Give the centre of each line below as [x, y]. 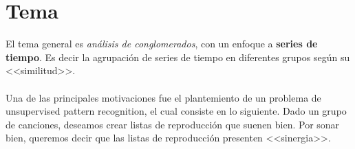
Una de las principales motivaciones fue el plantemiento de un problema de [163, 97]
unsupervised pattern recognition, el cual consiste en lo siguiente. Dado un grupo [176, 111]
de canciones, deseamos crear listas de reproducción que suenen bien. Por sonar [173, 124]
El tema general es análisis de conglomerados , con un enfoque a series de [162, 44]
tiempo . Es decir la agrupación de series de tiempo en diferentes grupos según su [178, 57]
